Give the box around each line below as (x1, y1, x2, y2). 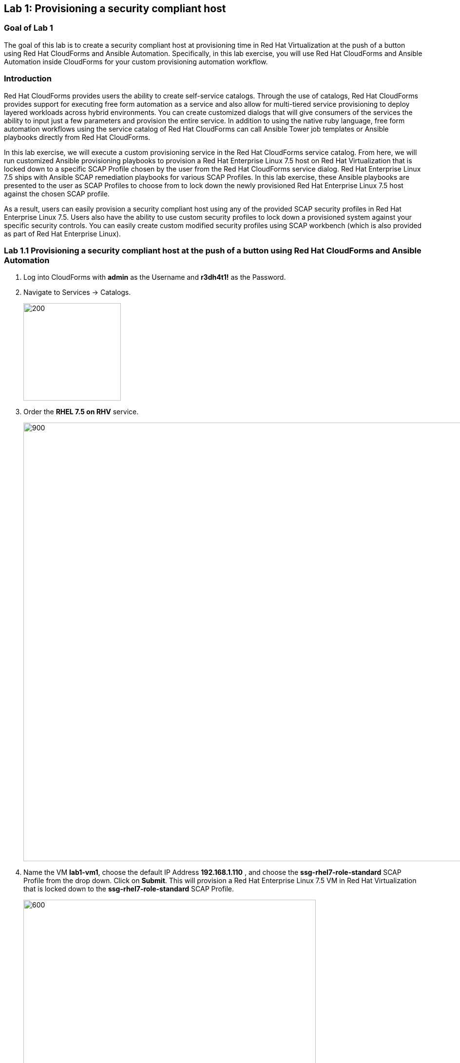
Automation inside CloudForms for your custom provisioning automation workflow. (4, 57, 268, 66)
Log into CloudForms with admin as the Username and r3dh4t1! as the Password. (23, 273, 286, 282)
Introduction (4, 74, 52, 84)
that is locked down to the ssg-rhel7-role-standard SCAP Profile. (23, 885, 234, 893)
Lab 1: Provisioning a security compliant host (4, 2, 226, 15)
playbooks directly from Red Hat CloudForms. (4, 133, 151, 141)
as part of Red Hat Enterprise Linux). (4, 229, 121, 238)
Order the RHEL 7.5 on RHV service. (23, 407, 139, 416)
